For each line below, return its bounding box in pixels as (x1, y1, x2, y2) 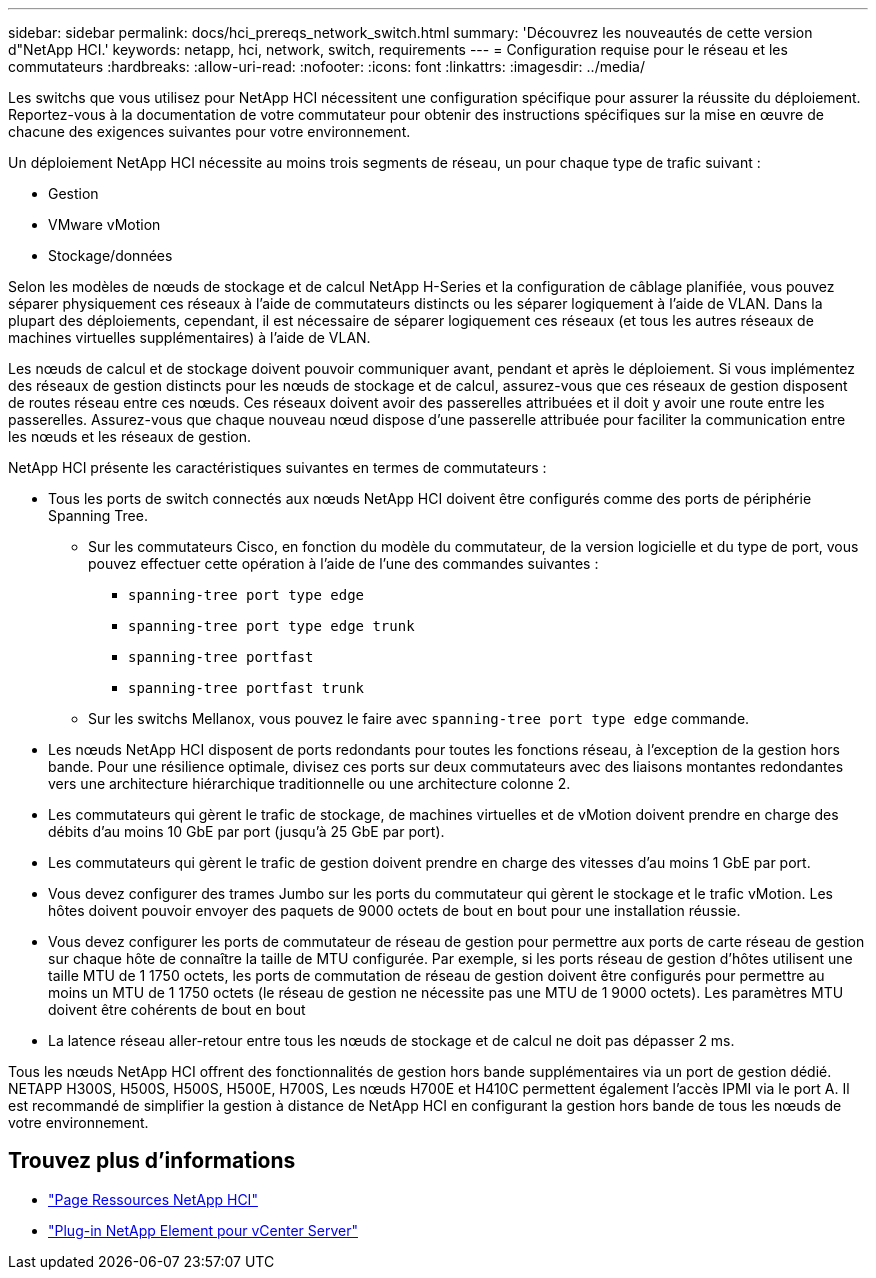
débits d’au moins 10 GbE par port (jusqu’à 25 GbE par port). (48, 823, 445, 840)
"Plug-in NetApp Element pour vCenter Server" (48, 1221, 358, 1239)
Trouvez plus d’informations (8, 1148, 296, 1174)
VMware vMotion (48, 216, 161, 233)
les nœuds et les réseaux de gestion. (8, 428, 251, 445)
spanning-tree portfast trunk (128, 680, 365, 696)
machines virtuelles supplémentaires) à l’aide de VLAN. (8, 329, 371, 346)
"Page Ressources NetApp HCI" (48, 1190, 258, 1208)
